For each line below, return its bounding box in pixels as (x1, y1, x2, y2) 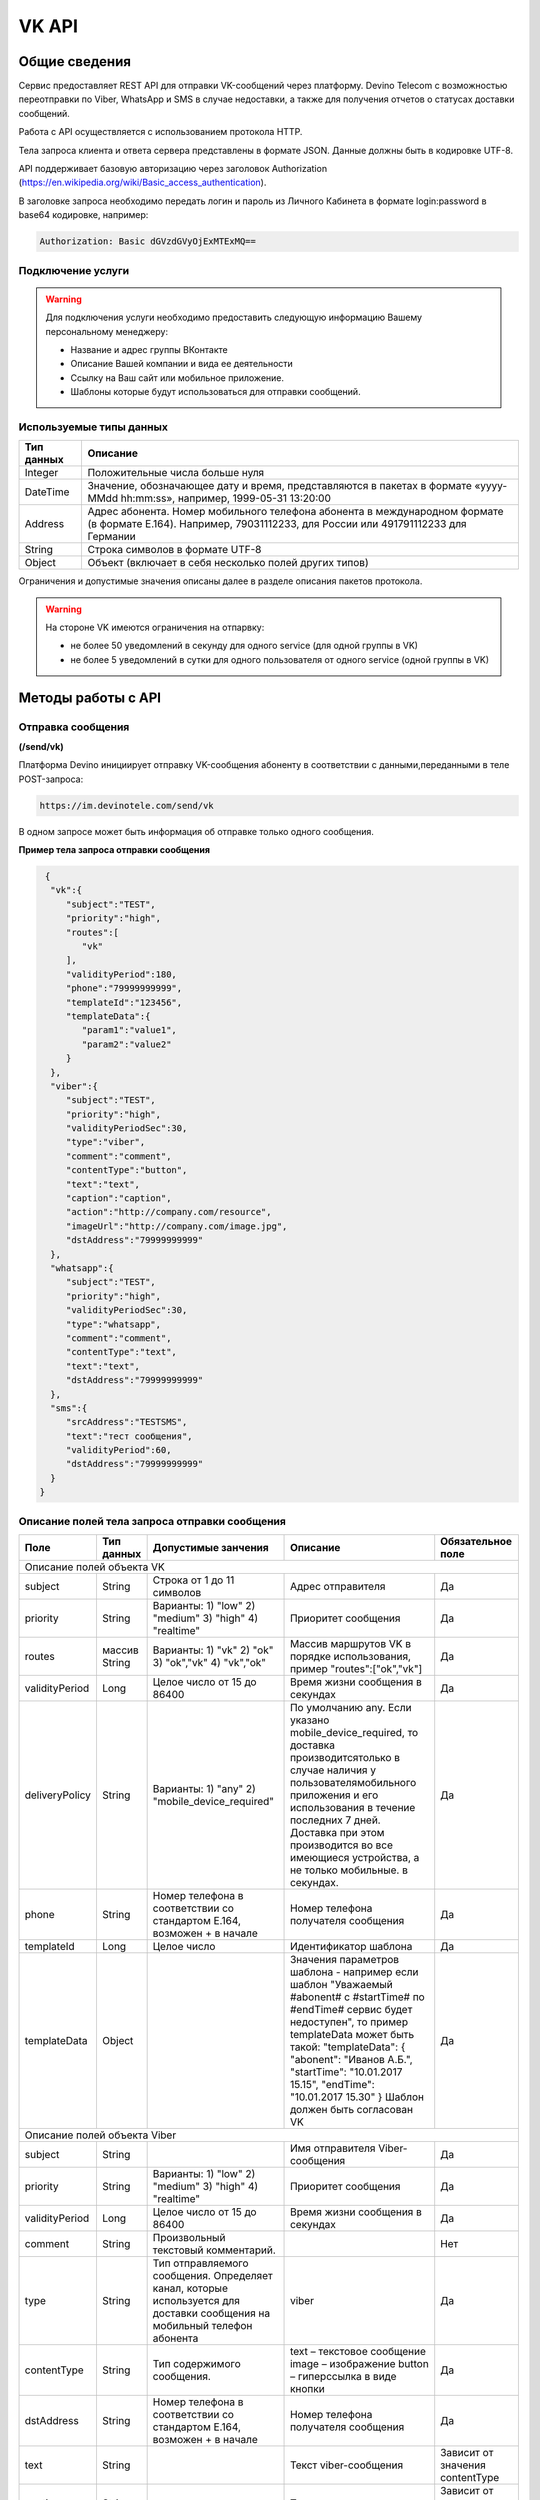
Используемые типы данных (18, 420, 169, 434)
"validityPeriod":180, (65, 968, 177, 980)
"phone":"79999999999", (65, 983, 183, 994)
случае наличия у (290, 1763, 377, 1777)
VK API (18, 15, 79, 37)
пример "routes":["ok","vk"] (290, 1661, 423, 1675)
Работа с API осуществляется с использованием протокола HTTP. (18, 126, 303, 138)
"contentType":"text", (65, 1346, 177, 1358)
